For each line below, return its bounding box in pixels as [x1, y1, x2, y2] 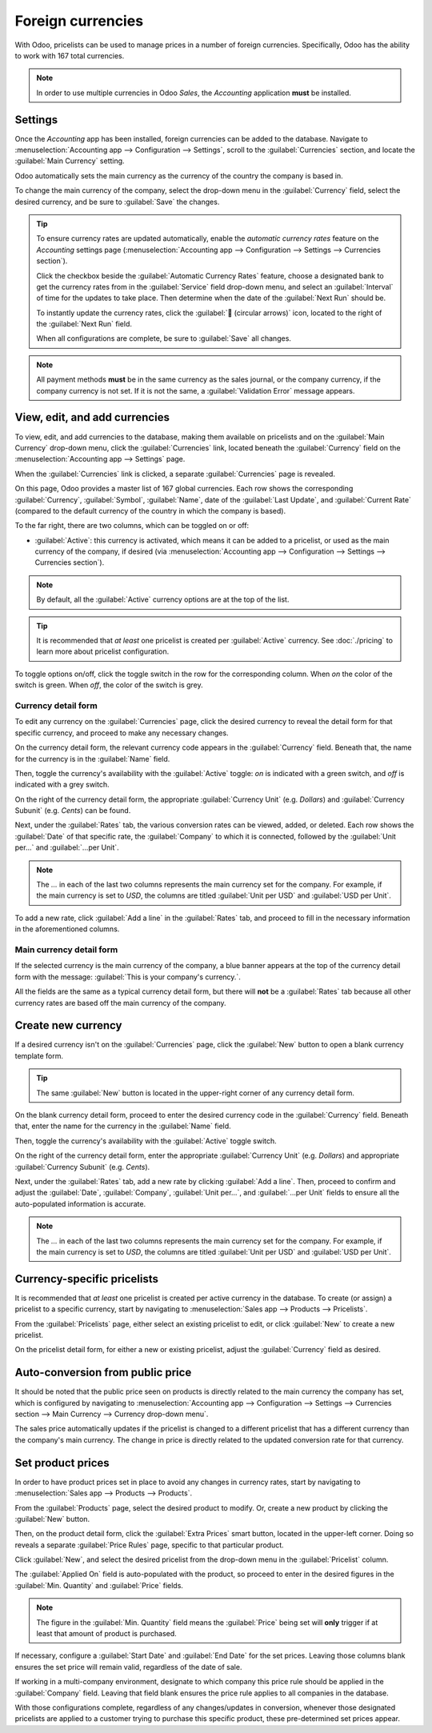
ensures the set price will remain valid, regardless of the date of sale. [14, 1662, 242, 1671]
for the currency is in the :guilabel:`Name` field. [14, 754, 170, 763]
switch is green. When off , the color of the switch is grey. [14, 680, 203, 690]
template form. [14, 1051, 64, 1060]
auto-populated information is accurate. [14, 1199, 146, 1208]
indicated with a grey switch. [14, 780, 110, 790]
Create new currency [14, 1019, 122, 1032]
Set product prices [14, 1456, 110, 1470]
